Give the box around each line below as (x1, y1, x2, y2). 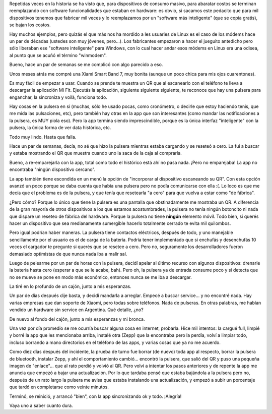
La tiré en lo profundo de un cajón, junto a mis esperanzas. (9, 283, 131, 289)
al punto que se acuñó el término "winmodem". (9, 52, 107, 58)
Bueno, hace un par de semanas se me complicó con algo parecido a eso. (9, 62, 163, 68)
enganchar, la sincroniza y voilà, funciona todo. (9, 94, 108, 100)
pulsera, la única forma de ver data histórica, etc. (9, 125, 111, 131)
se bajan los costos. (9, 22, 51, 28)
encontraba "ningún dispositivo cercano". (9, 166, 96, 172)
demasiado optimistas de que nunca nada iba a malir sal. (9, 251, 127, 257)
